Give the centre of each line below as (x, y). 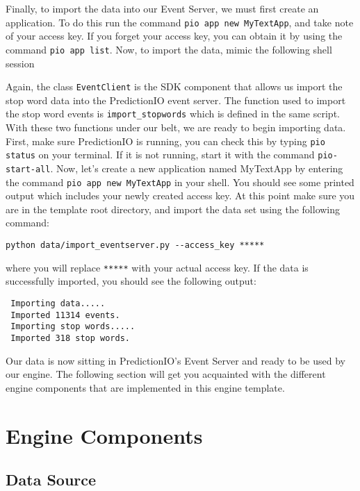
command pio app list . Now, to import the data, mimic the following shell (169, 49)
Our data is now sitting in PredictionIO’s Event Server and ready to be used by (175, 360)
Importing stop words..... (73, 327)
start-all (28, 169)
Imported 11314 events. (65, 315)
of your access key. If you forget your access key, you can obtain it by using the (174, 36)
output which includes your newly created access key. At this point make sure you (180, 195)
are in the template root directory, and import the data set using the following (173, 209)
